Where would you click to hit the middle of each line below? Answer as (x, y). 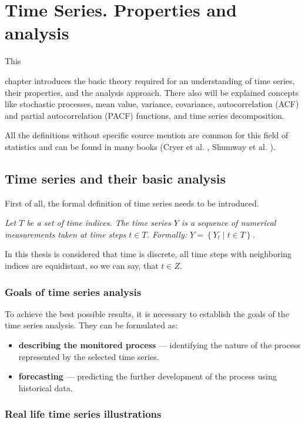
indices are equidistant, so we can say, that (82, 266)
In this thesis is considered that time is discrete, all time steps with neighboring (148, 254)
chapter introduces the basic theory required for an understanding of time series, (150, 80)
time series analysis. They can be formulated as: (91, 325)
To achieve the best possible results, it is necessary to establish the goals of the (147, 313)
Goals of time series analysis (73, 292)
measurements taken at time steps (66, 234)
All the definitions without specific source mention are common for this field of (147, 135)
